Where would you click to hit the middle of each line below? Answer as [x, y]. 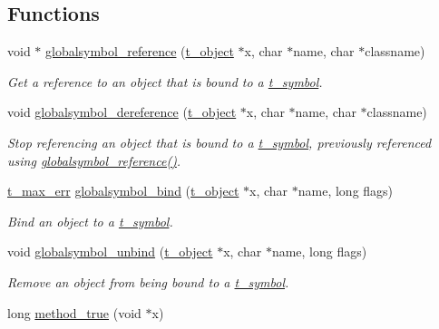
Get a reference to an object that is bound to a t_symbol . [165, 81]
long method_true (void [74, 312]
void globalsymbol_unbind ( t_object [110, 252]
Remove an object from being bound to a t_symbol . [148, 281]
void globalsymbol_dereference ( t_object [122, 112]
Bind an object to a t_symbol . [90, 221]
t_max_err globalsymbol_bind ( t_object [123, 191]
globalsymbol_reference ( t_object [140, 51]
